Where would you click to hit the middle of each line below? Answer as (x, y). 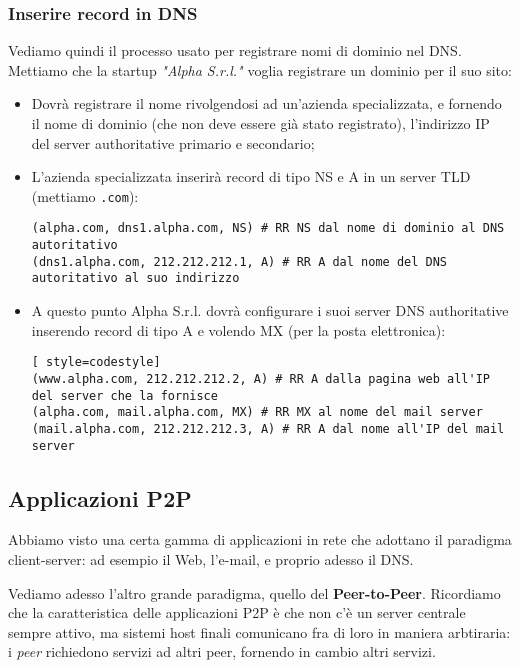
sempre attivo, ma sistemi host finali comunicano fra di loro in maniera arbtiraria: (259, 631)
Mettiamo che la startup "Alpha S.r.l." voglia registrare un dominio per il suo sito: (260, 69)
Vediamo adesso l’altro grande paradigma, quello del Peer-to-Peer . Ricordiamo (254, 592)
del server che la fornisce (124, 395)
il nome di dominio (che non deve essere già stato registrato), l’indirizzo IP (260, 123)
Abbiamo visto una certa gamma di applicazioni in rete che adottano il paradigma (260, 539)
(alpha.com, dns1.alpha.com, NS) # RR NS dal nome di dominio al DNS (268, 228)
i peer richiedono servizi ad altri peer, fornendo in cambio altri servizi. (222, 651)
